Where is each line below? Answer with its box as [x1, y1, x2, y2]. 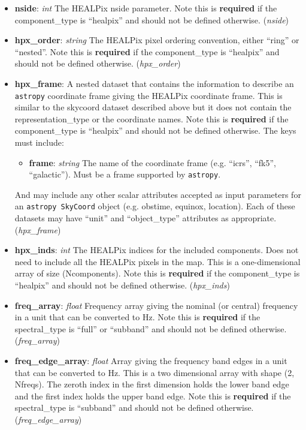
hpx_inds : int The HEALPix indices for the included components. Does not [14, 243, 299, 256]
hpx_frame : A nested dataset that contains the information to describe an [14, 77, 294, 89]
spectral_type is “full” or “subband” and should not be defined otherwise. [14, 322, 287, 335]
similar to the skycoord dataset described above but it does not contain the [14, 101, 292, 113]
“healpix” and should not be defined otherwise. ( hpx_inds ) [14, 279, 230, 291]
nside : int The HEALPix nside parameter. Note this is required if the [14, 2, 277, 14]
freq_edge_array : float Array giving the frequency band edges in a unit [14, 354, 287, 367]
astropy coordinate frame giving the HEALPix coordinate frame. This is [14, 89, 283, 101]
